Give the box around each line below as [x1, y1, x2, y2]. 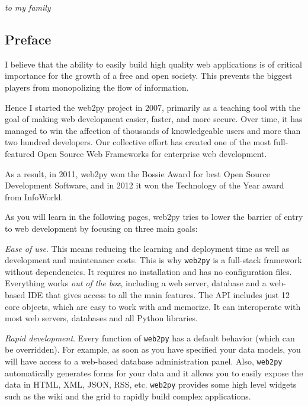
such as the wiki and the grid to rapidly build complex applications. [5, 389, 251, 402]
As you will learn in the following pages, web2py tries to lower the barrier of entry [5, 210, 303, 223]
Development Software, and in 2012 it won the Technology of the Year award [5, 179, 284, 191]
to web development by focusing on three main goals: [5, 222, 198, 234]
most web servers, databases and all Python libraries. [5, 312, 198, 324]
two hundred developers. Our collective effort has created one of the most [5, 136, 271, 148]
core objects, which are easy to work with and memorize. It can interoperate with [5, 300, 301, 312]
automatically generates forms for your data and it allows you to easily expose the [5, 366, 303, 379]
